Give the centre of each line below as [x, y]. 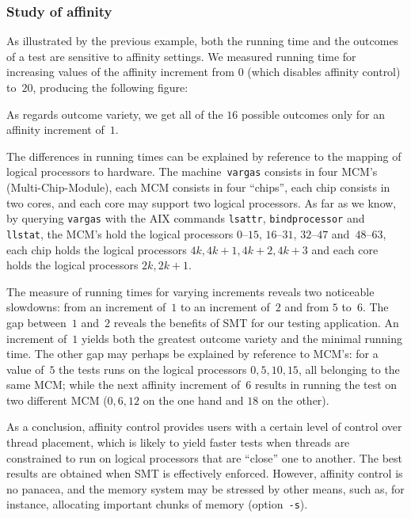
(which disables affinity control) [324, 72]
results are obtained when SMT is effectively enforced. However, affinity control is [205, 473]
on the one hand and [193, 400]
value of [25, 369]
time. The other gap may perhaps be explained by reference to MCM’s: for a [192, 354]
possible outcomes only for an [313, 114]
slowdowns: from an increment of [86, 307]
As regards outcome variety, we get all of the [115, 114]
